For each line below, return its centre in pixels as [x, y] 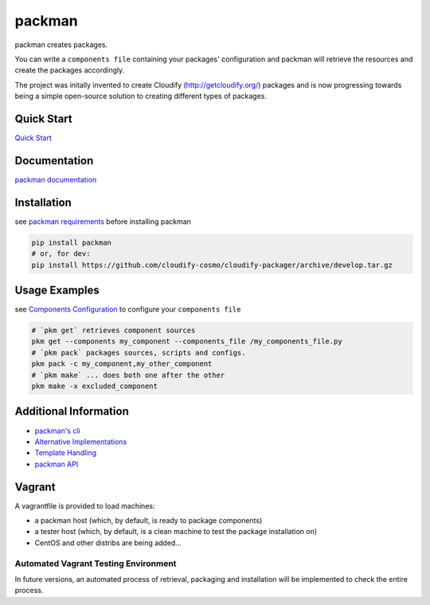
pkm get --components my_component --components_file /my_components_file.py [187, 342]
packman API [57, 464]
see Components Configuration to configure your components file [128, 309]
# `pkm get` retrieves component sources [113, 330]
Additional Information [72, 412]
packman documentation [56, 179]
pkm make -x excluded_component [95, 386]
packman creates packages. [61, 45]
